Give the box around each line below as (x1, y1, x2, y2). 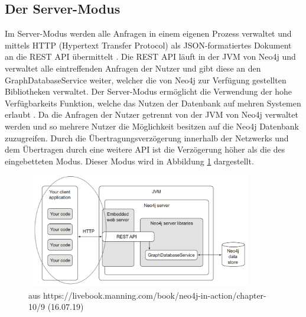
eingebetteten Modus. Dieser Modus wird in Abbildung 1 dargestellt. (5, 154, 254, 167)
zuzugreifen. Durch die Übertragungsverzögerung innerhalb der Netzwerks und (5, 131, 289, 144)
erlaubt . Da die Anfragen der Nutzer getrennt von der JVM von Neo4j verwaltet (5, 108, 298, 121)
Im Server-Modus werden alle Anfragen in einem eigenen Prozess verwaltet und (5, 27, 292, 40)
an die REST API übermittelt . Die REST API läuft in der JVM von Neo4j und (5, 50, 296, 63)
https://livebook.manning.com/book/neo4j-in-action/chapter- (43, 289, 266, 301)
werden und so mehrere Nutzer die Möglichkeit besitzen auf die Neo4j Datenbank (5, 119, 299, 132)
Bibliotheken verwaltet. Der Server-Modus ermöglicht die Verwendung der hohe (5, 85, 292, 98)
